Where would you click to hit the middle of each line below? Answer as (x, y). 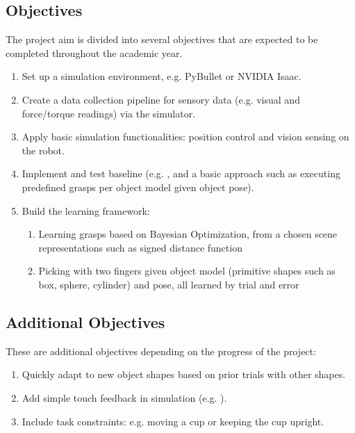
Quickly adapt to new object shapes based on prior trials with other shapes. (184, 374)
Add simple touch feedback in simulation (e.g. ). (124, 397)
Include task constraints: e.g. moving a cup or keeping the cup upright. (173, 421)
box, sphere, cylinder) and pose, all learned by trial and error (169, 284)
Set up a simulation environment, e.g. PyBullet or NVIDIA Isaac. (162, 76)
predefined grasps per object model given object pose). (138, 187)
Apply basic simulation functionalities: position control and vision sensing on (185, 137)
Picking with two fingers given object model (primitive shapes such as (187, 271)
